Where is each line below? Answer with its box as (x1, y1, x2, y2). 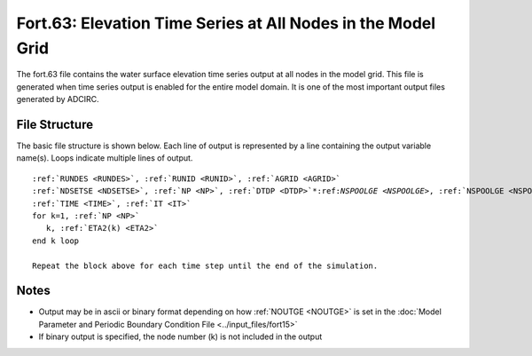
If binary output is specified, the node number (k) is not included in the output (38, 331, 323, 342)
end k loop (32, 235, 80, 246)
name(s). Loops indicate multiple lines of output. (16, 153, 193, 163)
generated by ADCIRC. (16, 94, 99, 105)
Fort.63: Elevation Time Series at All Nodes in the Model (16, 13, 436, 33)
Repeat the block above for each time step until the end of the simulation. (32, 260, 379, 271)
